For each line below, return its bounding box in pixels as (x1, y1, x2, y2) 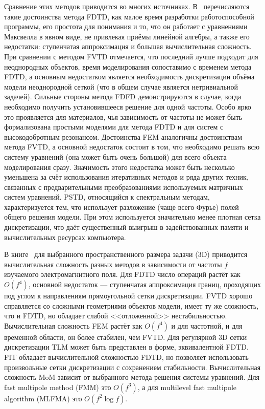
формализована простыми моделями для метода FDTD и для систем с (4, 121, 224, 132)
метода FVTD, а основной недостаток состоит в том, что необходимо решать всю (4, 141, 260, 152)
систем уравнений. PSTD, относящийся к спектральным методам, (4, 191, 210, 202)
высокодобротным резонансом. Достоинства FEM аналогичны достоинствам (4, 131, 243, 142)
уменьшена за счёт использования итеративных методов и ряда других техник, (4, 171, 249, 182)
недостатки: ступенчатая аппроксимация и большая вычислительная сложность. (4, 41, 252, 52)
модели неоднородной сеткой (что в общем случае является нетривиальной (4, 81, 238, 92)
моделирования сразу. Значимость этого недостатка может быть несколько (4, 161, 235, 172)
